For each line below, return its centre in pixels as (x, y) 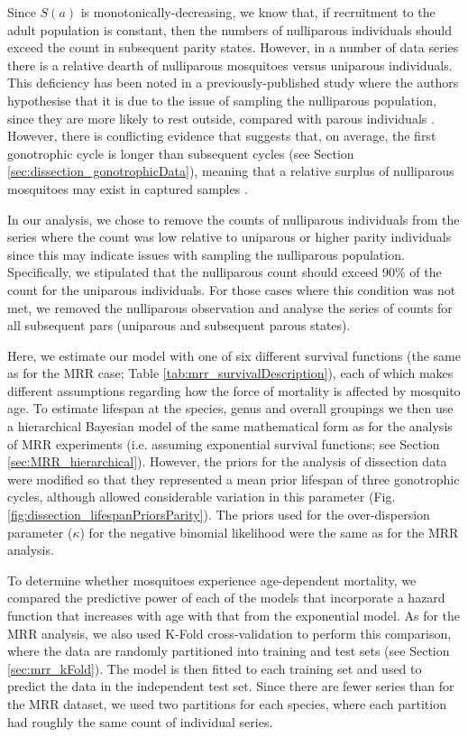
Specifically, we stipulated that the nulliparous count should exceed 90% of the (225, 272)
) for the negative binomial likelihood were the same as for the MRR (269, 532)
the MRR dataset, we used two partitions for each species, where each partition (227, 703)
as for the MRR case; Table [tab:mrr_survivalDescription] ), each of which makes (230, 373)
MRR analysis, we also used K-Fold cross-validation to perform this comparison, (229, 633)
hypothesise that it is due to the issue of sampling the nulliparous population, (222, 100)
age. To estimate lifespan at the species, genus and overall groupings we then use (230, 408)
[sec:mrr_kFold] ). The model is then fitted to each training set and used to (215, 668)
